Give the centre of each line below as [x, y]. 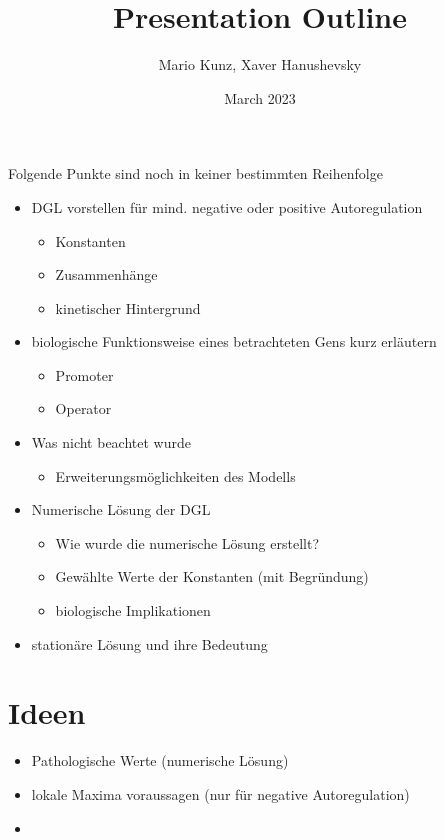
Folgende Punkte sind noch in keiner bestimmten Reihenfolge [195, 173]
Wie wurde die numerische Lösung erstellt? [187, 542]
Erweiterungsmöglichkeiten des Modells [175, 475]
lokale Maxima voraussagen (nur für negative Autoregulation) [220, 793]
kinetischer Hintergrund [128, 307]
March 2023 [260, 97]
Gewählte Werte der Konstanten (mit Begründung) [212, 576]
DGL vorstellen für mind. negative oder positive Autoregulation [227, 206]
